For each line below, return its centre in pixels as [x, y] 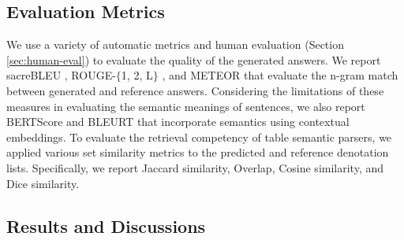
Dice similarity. [43, 183]
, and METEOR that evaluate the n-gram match [280, 75]
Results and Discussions [106, 225]
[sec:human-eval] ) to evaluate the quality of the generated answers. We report [194, 59]
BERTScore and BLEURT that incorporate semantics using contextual [178, 122]
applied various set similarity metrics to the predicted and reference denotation [198, 152]
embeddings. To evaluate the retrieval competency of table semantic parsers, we [199, 137]
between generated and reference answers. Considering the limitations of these [195, 90]
